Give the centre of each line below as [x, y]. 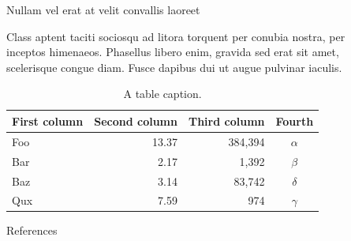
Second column [136, 120]
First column [48, 120]
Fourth [295, 120]
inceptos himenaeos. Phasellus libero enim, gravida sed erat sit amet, [173, 52]
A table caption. [162, 94]
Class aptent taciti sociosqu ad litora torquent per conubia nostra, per [176, 36]
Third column [226, 120]
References [32, 230]
